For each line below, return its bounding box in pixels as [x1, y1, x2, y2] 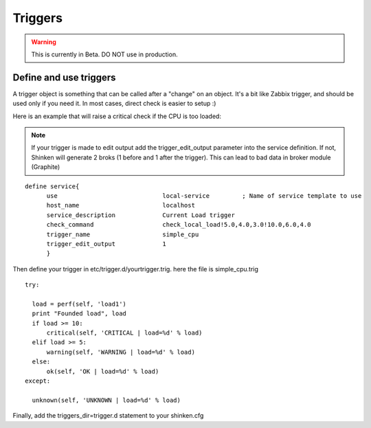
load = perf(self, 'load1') [32, 300, 127, 308]
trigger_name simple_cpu [46, 230, 199, 238]
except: [25, 377, 51, 385]
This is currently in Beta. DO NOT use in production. [31, 50, 178, 58]
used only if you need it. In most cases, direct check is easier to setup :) [12, 100, 216, 108]
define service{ [25, 182, 80, 190]
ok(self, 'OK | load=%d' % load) [46, 368, 159, 375]
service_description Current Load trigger [46, 211, 235, 219]
